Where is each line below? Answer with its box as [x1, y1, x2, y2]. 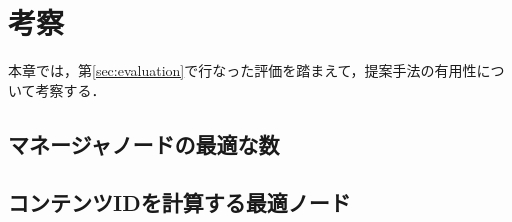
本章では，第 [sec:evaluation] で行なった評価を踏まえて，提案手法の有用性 [8, 60, 477, 81]
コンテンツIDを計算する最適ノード [8, 187, 351, 218]
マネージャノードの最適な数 [8, 128, 280, 159]
